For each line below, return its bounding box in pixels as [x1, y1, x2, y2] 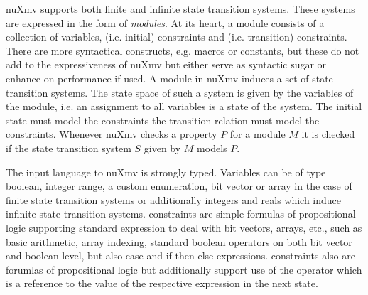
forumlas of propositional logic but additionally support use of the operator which [6, 262, 362, 277]
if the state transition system [6, 140, 131, 155]
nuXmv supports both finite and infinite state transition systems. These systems [6, 1, 355, 16]
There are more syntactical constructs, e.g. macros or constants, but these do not [6, 43, 359, 58]
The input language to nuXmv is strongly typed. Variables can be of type [6, 164, 326, 179]
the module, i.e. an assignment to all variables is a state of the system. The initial [6, 99, 362, 114]
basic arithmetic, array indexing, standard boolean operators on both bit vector [6, 234, 352, 249]
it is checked [301, 127, 355, 141]
